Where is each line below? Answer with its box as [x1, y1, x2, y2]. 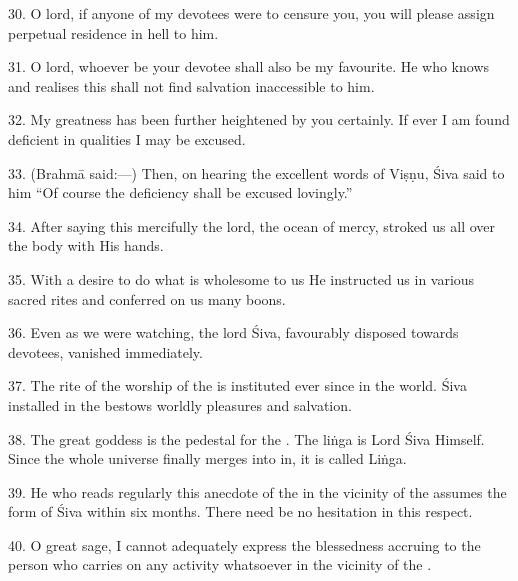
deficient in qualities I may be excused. [8, 128, 246, 149]
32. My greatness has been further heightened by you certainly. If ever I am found [8, 109, 510, 130]
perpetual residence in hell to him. [8, 22, 219, 43]
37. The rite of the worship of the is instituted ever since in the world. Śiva [8, 375, 467, 396]
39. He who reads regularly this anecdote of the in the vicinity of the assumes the [8, 481, 507, 502]
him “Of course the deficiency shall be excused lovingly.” [8, 182, 353, 203]
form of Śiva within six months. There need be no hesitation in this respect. [8, 501, 473, 522]
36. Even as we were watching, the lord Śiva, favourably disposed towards [8, 322, 459, 343]
